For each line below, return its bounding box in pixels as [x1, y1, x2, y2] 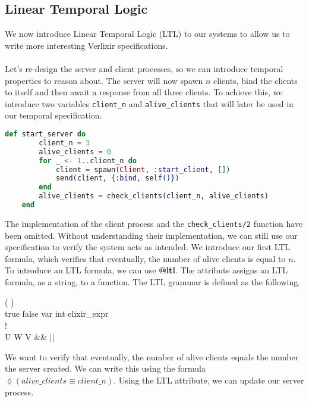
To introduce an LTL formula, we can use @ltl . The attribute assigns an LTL [5, 264, 288, 276]
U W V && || [5, 331, 55, 343]
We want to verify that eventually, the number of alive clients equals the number [5, 350, 299, 363]
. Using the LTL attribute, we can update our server [113, 374, 304, 387]
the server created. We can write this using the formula [5, 362, 206, 375]
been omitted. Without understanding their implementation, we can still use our [5, 229, 298, 241]
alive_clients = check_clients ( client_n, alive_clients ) [39, 192, 269, 201]
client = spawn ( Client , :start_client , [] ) [55, 165, 231, 174]
